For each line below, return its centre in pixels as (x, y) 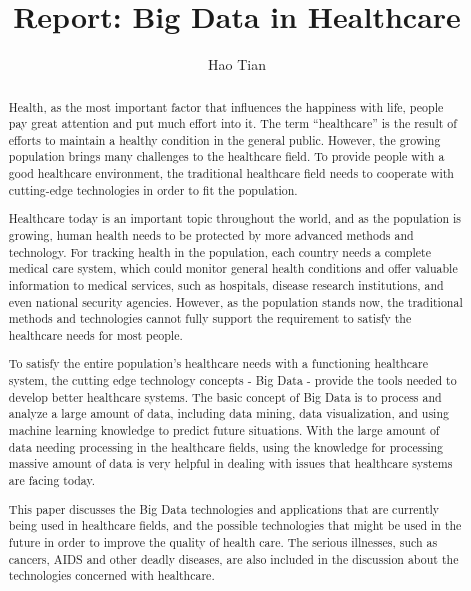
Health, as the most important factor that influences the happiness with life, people (226, 106)
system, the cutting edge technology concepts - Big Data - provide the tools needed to (232, 380)
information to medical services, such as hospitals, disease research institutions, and (226, 284)
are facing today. (52, 480)
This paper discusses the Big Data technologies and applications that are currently (224, 508)
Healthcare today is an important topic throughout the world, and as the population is (235, 218)
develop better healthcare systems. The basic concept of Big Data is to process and (225, 396)
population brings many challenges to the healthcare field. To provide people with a (226, 156)
